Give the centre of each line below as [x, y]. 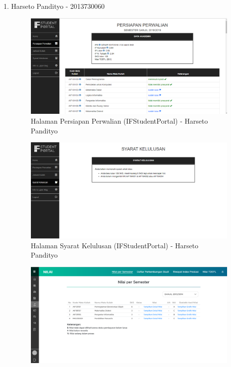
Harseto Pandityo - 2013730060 [58, 6]
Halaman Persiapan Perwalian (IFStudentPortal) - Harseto [119, 120]
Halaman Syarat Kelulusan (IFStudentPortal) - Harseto [115, 245]
